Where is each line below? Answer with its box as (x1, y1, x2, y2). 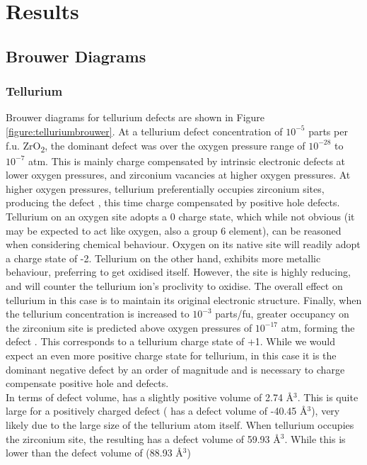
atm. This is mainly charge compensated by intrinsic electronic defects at (28, 153, 346, 168)
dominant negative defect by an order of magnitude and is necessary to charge (6, 362, 345, 376)
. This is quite (297, 389, 359, 404)
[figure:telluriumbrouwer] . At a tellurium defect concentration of (6, 123, 283, 138)
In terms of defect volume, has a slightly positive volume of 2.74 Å (6, 389, 294, 404)
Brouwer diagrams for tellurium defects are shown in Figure (6, 110, 265, 125)
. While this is (284, 431, 346, 446)
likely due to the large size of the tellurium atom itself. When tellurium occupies (6, 417, 354, 432)
